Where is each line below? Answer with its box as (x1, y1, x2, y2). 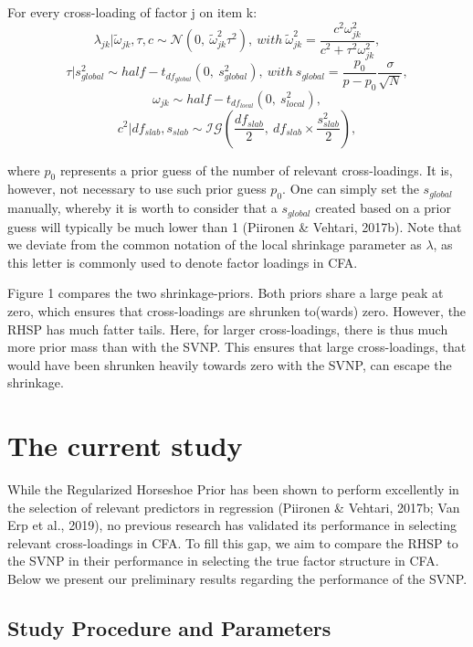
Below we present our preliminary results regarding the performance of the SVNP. (7, 569, 468, 589)
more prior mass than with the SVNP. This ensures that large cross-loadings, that (7, 337, 467, 356)
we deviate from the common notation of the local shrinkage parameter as (7, 235, 422, 254)
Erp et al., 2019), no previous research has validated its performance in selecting (7, 515, 457, 535)
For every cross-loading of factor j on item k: (7, 3, 258, 21)
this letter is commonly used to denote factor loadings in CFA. (7, 252, 358, 271)
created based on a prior (315, 198, 451, 217)
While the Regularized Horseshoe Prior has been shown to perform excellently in (7, 480, 459, 499)
